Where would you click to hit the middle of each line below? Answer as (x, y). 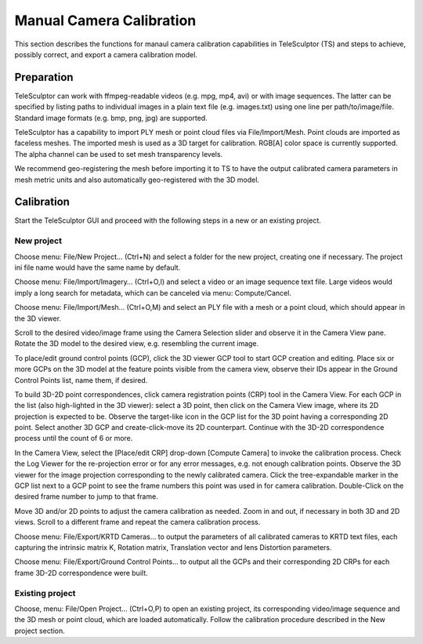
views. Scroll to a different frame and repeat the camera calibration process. (137, 522)
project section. (40, 631)
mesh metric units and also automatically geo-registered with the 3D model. (137, 180)
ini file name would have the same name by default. (98, 267)
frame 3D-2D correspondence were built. (81, 573)
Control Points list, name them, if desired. (81, 380)
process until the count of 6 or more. (74, 438)
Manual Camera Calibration (105, 20)
